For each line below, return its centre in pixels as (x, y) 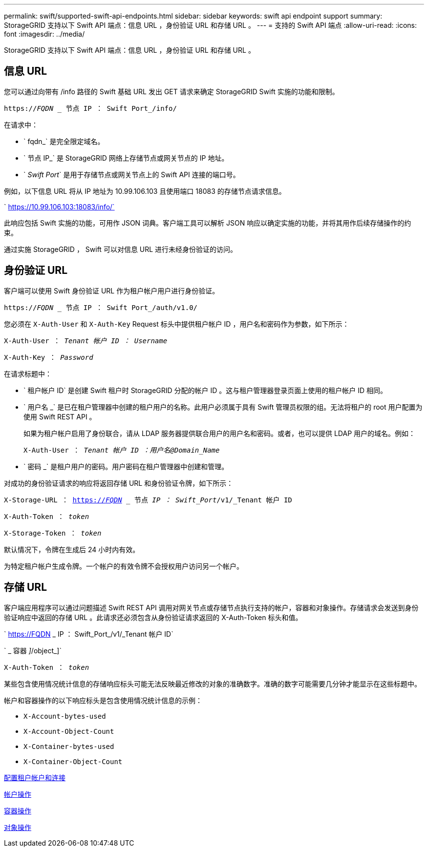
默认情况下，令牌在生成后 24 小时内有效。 (72, 549)
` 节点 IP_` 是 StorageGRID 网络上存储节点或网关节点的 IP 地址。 (126, 158)
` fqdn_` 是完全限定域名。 (64, 141)
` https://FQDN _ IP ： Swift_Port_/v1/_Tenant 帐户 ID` (89, 634)
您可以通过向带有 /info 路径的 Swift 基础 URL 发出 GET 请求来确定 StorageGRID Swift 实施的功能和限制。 (171, 91)
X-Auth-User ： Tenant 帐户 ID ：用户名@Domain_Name (122, 450)
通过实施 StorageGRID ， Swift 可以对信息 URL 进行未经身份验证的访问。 (121, 249)
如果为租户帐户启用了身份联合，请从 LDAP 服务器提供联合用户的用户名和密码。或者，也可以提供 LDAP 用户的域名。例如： (220, 433)
